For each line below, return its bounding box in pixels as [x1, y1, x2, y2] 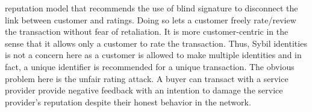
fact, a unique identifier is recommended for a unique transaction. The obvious [5, 60, 295, 72]
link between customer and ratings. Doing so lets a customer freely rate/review [5, 13, 296, 26]
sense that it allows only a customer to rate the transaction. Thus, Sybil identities [5, 37, 307, 49]
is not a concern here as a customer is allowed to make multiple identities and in [5, 49, 302, 61]
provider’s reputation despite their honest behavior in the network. [5, 95, 251, 108]
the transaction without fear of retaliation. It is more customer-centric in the [5, 25, 289, 38]
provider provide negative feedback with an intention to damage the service [5, 84, 283, 96]
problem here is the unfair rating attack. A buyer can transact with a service [5, 72, 289, 84]
